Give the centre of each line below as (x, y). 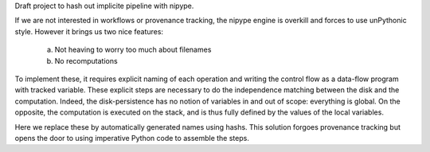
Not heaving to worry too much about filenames (133, 50)
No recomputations (86, 60)
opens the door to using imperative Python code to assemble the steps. (132, 138)
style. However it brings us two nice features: (89, 31)
